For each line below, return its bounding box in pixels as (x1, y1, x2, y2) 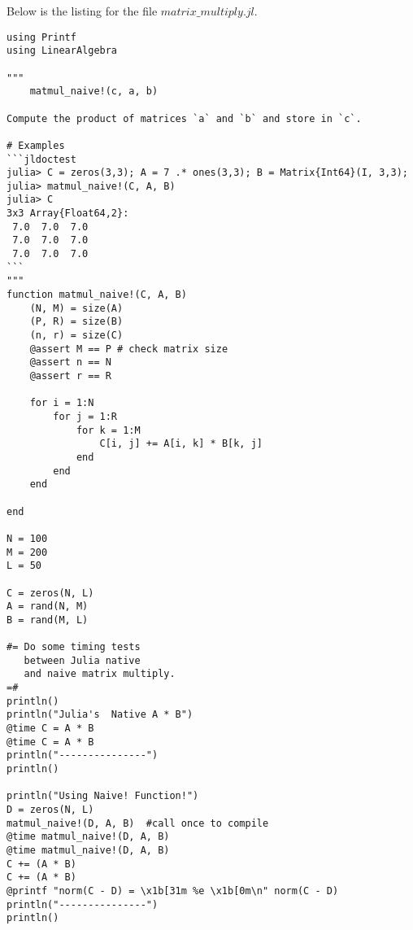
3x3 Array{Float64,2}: (7, 207, 129, 220)
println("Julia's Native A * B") (7, 709, 193, 721)
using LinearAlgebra (7, 45, 118, 57)
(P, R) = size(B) (29, 316, 124, 328)
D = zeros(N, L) (7, 804, 94, 815)
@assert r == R (29, 370, 111, 382)
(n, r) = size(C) (29, 330, 124, 342)
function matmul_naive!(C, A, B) (7, 289, 187, 301)
